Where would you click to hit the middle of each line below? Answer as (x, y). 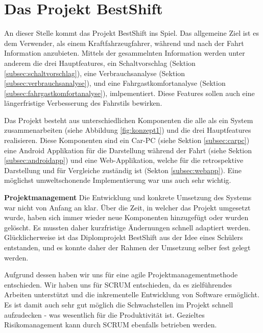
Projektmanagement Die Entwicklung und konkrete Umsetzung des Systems (128, 197)
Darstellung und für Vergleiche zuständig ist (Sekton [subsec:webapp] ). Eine (123, 170)
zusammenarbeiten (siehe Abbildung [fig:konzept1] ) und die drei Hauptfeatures (128, 130)
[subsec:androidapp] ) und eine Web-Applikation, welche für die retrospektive (124, 160)
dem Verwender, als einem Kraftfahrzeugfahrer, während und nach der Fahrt (124, 43)
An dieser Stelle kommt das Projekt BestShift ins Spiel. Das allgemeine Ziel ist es (131, 33)
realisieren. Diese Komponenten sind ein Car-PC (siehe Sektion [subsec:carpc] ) (127, 140)
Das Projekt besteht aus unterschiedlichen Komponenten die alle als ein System (129, 120)
